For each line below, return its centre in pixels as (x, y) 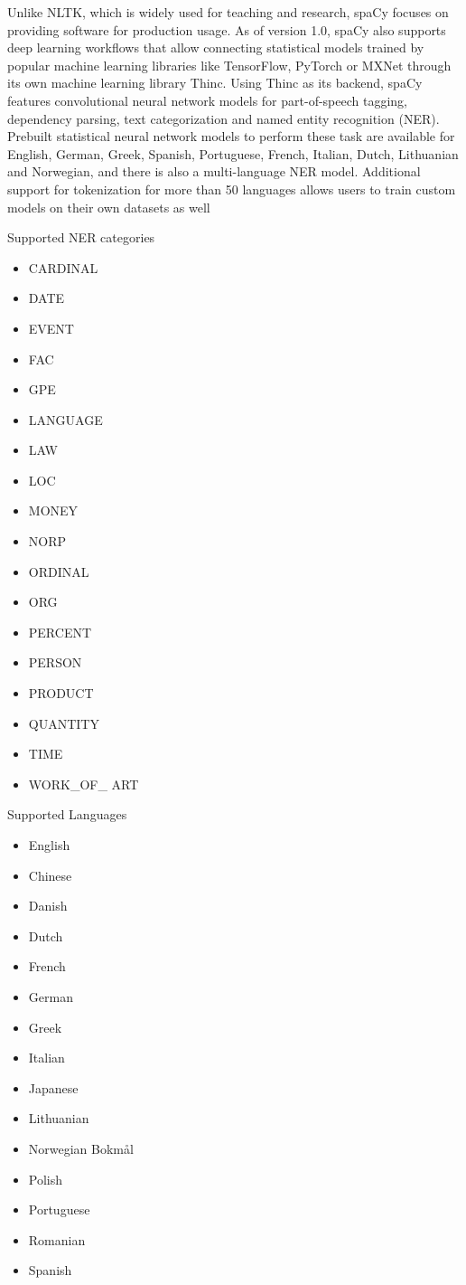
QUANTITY (64, 723)
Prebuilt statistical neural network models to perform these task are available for (231, 136)
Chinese (50, 875)
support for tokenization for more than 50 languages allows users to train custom (232, 189)
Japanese (53, 1087)
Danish (48, 906)
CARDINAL (63, 267)
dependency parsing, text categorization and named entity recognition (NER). (224, 118)
